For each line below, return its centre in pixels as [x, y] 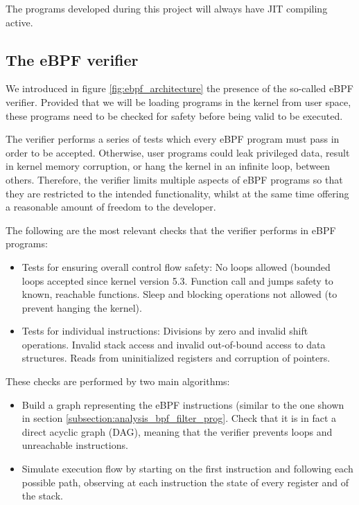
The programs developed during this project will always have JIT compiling [167, 8]
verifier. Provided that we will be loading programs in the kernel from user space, [178, 101]
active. [19, 22]
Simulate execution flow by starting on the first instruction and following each [187, 469]
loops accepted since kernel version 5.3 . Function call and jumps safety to [177, 280]
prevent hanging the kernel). [82, 307]
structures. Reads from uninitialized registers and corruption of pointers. [176, 358]
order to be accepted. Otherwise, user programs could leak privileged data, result [178, 152]
